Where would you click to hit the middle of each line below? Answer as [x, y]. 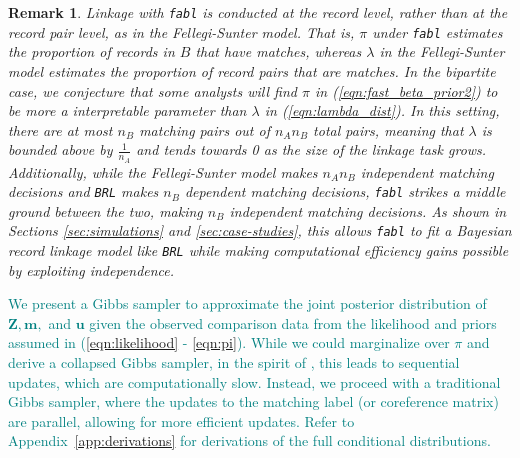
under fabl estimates [437, 31]
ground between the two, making [105, 210]
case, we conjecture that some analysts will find [152, 90]
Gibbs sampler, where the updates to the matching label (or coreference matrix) [253, 401]
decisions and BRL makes [83, 191]
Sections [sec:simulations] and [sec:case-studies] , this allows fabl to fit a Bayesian [260, 230]
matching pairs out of [204, 129]
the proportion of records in [91, 51]
